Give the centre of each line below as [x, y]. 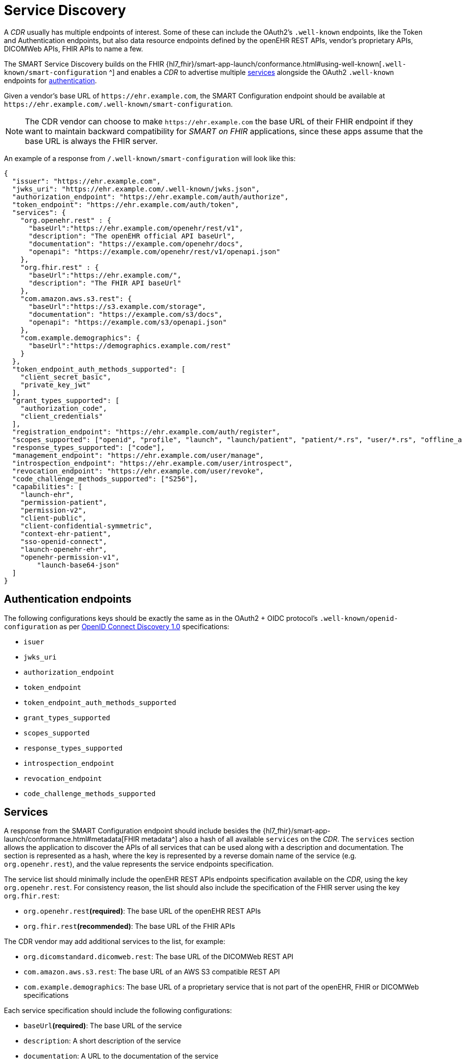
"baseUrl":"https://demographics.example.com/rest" [130, 345]
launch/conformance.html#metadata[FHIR [72, 839]
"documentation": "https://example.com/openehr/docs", [136, 244]
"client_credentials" [62, 416]
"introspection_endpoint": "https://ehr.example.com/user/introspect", [152, 463]
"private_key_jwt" [56, 385]
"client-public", [53, 518]
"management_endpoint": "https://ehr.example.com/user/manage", [138, 455]
